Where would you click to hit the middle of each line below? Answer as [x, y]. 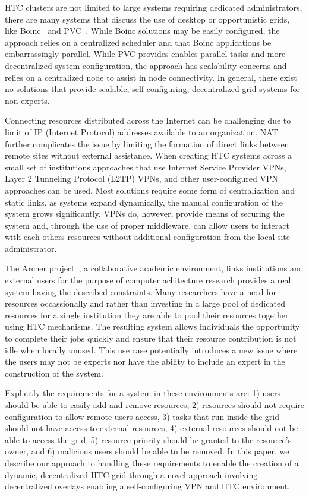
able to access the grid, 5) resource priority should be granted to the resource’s [148, 439]
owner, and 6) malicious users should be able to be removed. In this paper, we [147, 451]
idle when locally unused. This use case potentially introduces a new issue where [151, 350]
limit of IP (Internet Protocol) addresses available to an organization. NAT [141, 132]
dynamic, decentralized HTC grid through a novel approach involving [131, 474]
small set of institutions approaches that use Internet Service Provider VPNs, [146, 167]
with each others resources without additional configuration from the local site [148, 237]
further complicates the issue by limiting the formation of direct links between [147, 143]
